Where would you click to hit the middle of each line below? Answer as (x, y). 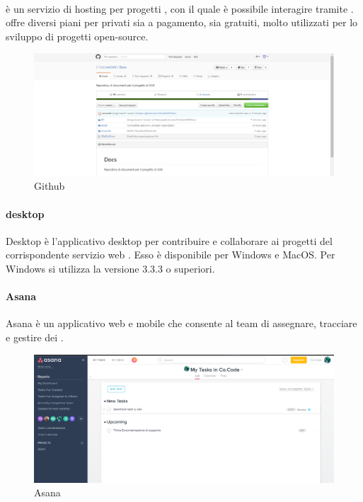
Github (50, 186)
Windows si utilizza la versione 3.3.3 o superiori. (110, 269)
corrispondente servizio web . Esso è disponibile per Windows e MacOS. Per (171, 255)
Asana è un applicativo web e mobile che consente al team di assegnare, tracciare (181, 323)
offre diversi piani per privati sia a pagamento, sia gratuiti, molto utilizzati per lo (182, 22)
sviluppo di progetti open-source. (77, 36)
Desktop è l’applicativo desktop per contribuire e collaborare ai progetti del (169, 240)
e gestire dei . (35, 337)
